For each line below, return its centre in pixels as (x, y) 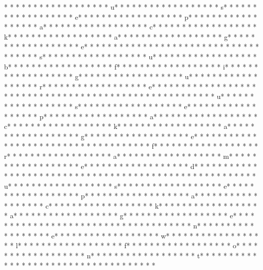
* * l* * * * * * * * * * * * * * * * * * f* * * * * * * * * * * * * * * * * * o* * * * (131, 245)
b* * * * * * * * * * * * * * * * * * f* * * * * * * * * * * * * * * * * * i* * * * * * (131, 66)
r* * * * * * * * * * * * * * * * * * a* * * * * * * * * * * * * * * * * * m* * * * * (130, 156)
